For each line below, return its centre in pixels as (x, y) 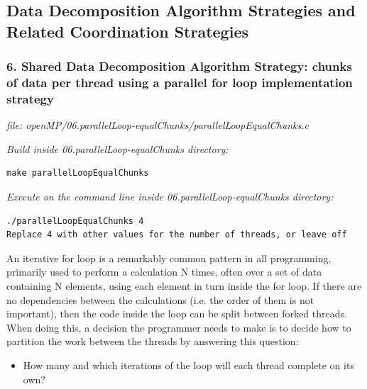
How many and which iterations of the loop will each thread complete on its (188, 365)
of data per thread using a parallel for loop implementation (180, 83)
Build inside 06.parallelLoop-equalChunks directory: (117, 148)
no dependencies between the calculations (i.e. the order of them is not (160, 299)
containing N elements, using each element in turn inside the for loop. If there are (184, 285)
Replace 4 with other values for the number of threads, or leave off (177, 235)
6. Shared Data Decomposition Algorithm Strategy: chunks (179, 66)
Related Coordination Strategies (127, 31)
